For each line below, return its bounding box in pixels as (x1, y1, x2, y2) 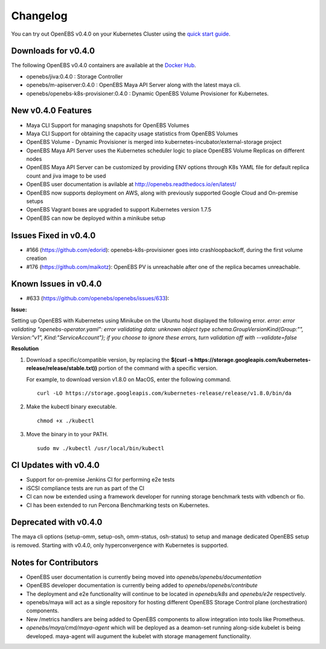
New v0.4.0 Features (11, 106, 92, 116)
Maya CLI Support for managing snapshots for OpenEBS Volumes (26, 121, 190, 129)
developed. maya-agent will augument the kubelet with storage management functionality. (26, 632, 252, 640)
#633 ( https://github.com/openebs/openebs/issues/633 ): (26, 295, 170, 302)
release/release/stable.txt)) (26, 364, 98, 372)
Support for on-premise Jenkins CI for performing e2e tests (26, 476, 175, 483)
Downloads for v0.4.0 (11, 46, 95, 56)
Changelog (11, 9, 68, 22)
